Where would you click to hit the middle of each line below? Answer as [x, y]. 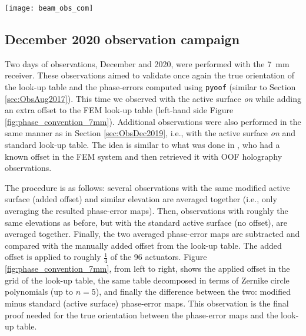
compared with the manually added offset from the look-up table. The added [143, 245]
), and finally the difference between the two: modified [193, 291]
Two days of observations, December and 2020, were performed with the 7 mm [147, 63]
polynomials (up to [39, 291]
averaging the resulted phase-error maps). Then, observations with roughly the [147, 211]
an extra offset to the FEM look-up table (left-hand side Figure [119, 110]
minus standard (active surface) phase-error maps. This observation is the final [147, 303]
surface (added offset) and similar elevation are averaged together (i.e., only [141, 199]
